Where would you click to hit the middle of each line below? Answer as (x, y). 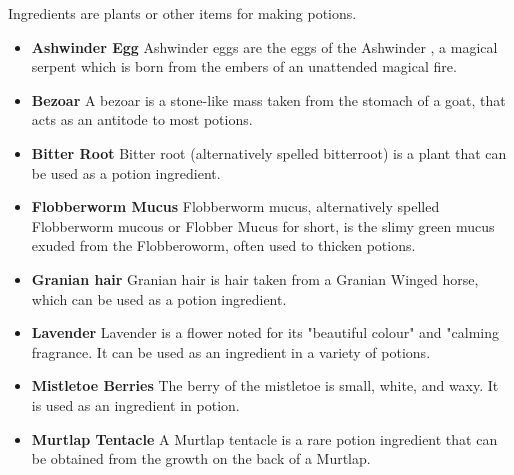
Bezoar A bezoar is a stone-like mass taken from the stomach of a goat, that (268, 99)
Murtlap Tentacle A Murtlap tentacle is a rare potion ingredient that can (264, 438)
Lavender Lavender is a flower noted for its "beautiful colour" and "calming (265, 332)
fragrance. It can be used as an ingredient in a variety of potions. (231, 351)
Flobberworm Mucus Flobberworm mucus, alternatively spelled (235, 206)
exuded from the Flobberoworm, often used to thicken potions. (223, 245)
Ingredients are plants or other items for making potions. (182, 13)
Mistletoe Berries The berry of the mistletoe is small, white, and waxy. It (265, 385)
